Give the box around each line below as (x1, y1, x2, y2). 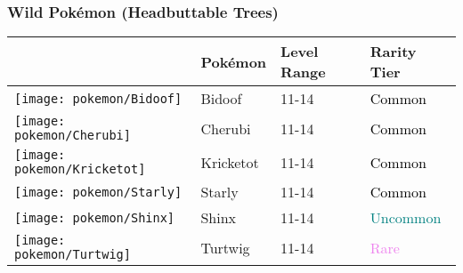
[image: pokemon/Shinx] (14, 210, 175, 225)
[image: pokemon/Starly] (14, 184, 183, 199)
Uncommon (370, 207, 442, 229)
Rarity (370, 41, 417, 62)
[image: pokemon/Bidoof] (14, 91, 183, 106)
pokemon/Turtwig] (14, 247, 131, 262)
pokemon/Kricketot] (14, 162, 146, 177)
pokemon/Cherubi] (14, 128, 131, 143)
